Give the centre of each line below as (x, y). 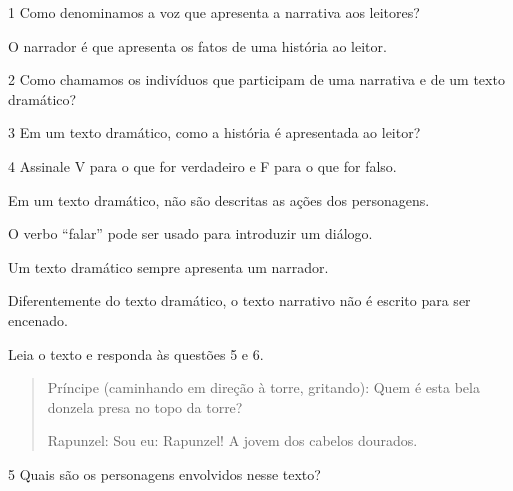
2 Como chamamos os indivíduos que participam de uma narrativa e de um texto (256, 79)
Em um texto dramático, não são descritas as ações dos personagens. (219, 199)
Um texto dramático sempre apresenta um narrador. (168, 266)
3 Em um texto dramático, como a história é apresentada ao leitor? (214, 132)
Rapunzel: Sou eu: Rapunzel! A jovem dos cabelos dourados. (232, 440)
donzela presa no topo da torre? (145, 406)
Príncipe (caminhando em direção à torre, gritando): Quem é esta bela (263, 387)
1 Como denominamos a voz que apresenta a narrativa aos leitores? (214, 12)
